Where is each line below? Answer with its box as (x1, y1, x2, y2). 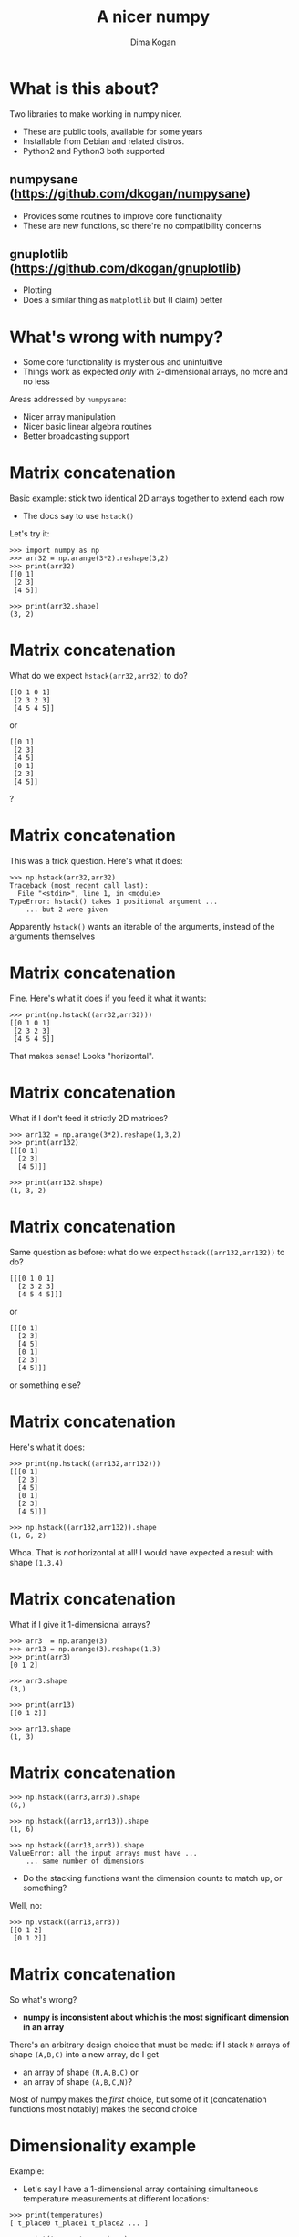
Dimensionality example (9, 2135, 197, 2156)
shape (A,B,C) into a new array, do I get (9, 2048, 160, 2059)
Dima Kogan (130, 36, 176, 47)
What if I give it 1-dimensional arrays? (9, 1618, 150, 1629)
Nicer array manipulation (22, 411, 116, 422)
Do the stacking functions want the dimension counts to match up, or (22, 1872, 283, 1883)
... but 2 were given (26, 905, 108, 914)
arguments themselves (9, 931, 96, 942)
